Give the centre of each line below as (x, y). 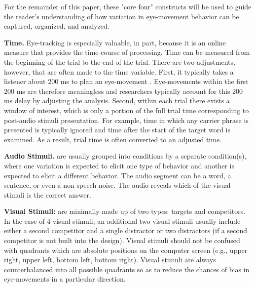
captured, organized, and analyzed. (57, 26)
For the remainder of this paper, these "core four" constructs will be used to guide (128, 6)
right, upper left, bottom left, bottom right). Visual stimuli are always (110, 260)
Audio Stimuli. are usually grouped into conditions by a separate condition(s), (125, 156)
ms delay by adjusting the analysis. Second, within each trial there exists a (117, 101)
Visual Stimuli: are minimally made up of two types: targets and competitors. (125, 211)
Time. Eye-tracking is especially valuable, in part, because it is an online (115, 42)
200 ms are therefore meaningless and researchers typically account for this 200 (124, 91)
